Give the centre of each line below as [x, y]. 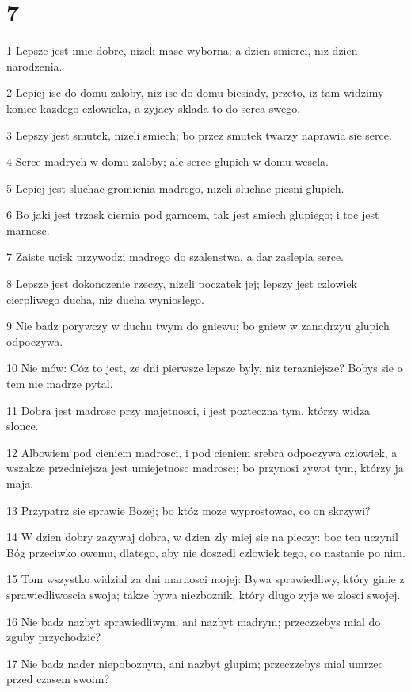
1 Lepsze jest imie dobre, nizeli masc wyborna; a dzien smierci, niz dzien [182, 50]
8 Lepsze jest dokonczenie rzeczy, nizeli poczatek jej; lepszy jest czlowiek [182, 284]
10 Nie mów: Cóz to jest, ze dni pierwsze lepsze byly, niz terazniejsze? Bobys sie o [205, 368]
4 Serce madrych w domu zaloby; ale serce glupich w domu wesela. [167, 161]
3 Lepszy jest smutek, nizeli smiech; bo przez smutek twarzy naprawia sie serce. [199, 135]
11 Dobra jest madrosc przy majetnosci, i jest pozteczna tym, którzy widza [188, 410]
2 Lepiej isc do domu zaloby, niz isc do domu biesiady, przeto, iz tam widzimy [195, 92]
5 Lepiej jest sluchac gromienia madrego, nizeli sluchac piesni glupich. [175, 188]
